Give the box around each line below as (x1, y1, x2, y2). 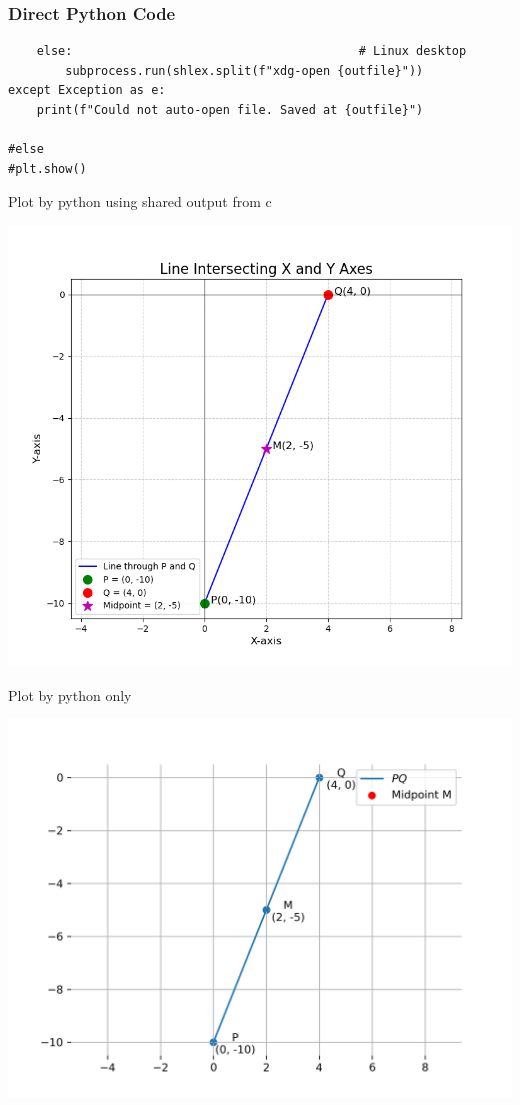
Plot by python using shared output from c (8, 191, 272, 212)
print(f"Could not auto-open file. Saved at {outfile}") (36, 103, 424, 117)
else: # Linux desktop (36, 44, 467, 59)
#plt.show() (8, 161, 87, 176)
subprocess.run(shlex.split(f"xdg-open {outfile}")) (65, 63, 424, 78)
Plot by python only (8, 684, 132, 705)
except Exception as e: (8, 83, 166, 98)
